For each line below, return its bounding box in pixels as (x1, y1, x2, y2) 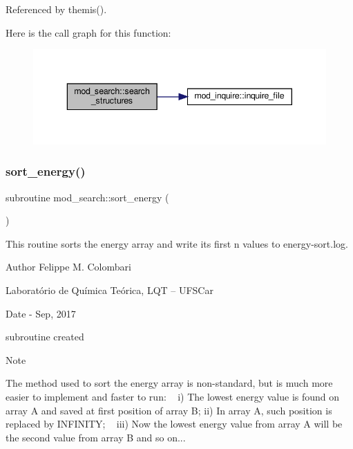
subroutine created (6, 329, 84, 344)
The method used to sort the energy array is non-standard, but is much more (6, 376, 333, 390)
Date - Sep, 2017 (6, 306, 76, 320)
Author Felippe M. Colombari (6, 259, 131, 274)
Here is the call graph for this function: (6, 25, 171, 39)
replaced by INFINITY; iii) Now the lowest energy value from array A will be (6, 416, 343, 431)
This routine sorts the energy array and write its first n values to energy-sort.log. (6, 236, 348, 250)
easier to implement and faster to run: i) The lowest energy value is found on (6, 389, 340, 403)
